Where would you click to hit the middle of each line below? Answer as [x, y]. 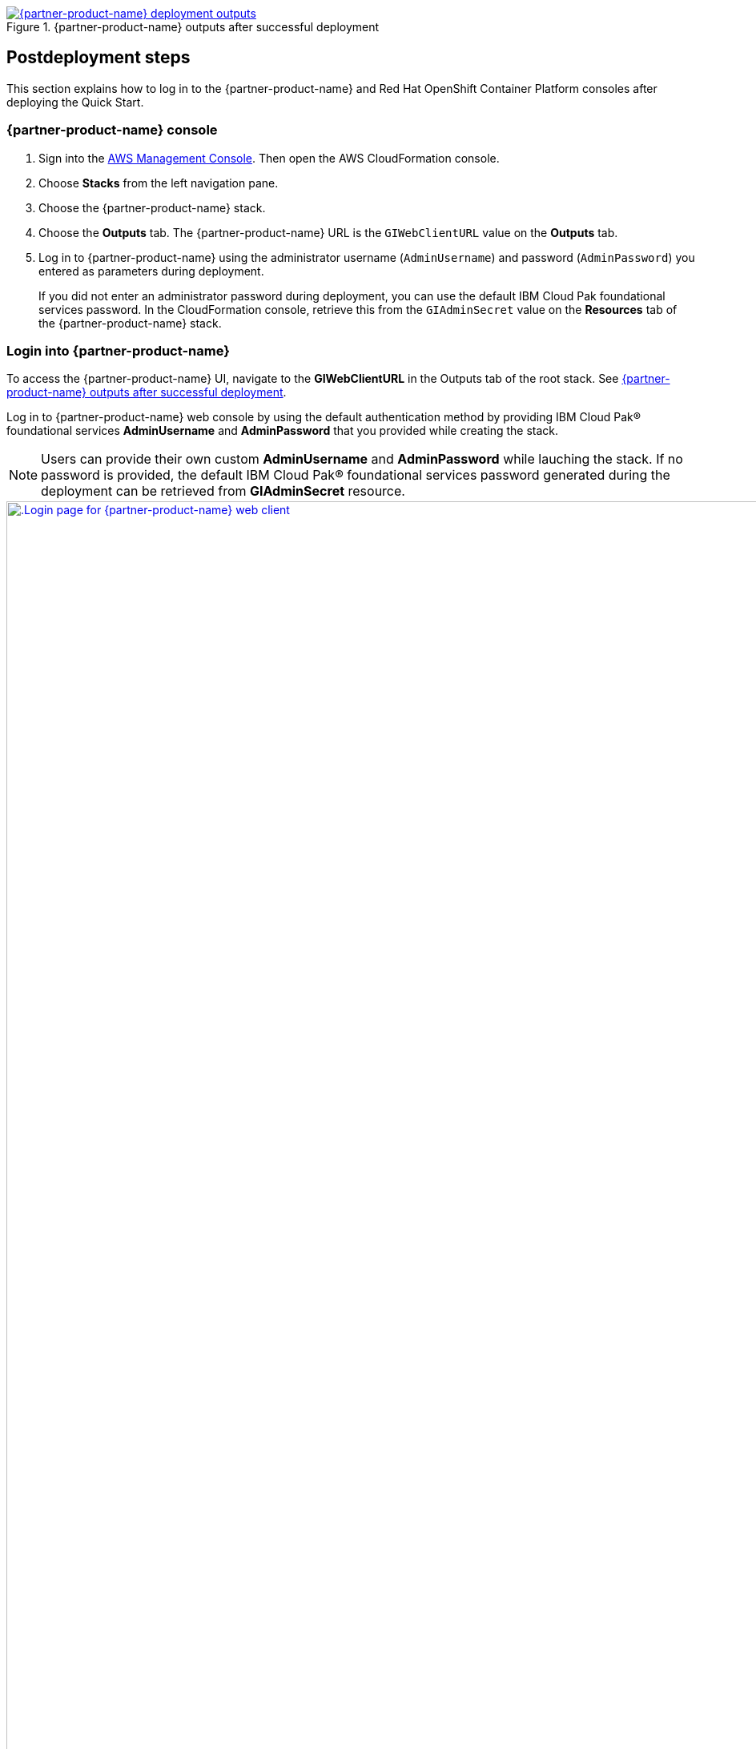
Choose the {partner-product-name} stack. [152, 207]
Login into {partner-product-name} [118, 350]
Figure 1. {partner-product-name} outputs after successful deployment [193, 27]
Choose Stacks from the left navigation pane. [159, 183]
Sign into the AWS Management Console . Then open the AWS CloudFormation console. [269, 158]
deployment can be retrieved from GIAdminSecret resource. [223, 491]
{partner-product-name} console [112, 130]
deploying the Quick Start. [75, 102]
